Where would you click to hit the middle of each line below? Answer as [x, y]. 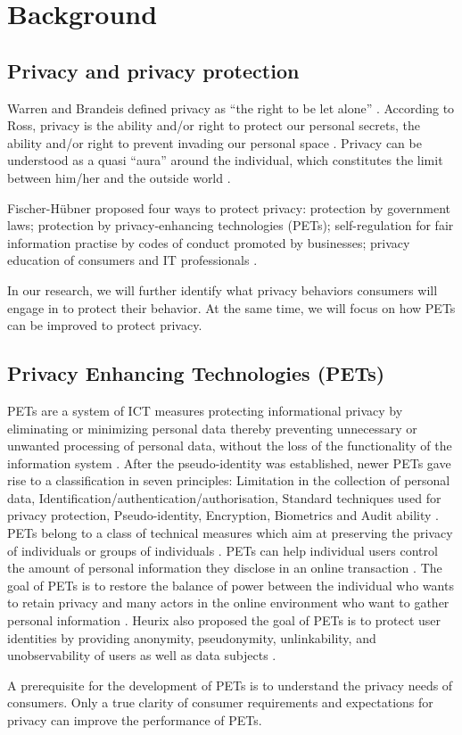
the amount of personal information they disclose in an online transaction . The [225, 568]
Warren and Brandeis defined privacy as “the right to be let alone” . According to [231, 107]
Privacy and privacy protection [153, 70]
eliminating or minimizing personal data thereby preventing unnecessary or [212, 428]
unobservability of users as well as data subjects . [142, 655]
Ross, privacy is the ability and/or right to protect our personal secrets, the [214, 125]
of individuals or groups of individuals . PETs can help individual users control [223, 550]
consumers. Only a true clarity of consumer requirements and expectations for [220, 702]
